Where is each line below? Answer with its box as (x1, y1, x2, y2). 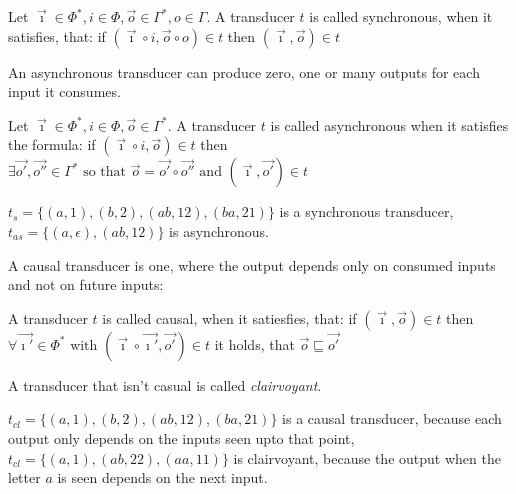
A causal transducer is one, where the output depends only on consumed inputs (8, 254, 496, 275)
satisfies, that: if (8, 25, 106, 46)
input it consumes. (8, 81, 121, 102)
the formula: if (8, 134, 96, 155)
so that (83, 165, 127, 180)
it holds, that (214, 333, 295, 354)
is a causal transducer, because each (282, 408, 502, 429)
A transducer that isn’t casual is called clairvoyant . (8, 374, 322, 395)
